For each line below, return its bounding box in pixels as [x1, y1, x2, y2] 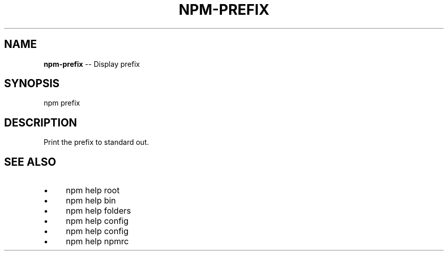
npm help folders [65, 206, 131, 216]
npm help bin [65, 195, 116, 206]
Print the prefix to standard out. [43, 138, 149, 147]
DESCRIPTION [4, 116, 77, 129]
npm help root [65, 185, 120, 196]
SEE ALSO [4, 155, 56, 168]
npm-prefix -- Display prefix [43, 59, 140, 68]
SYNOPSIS [4, 77, 60, 90]
